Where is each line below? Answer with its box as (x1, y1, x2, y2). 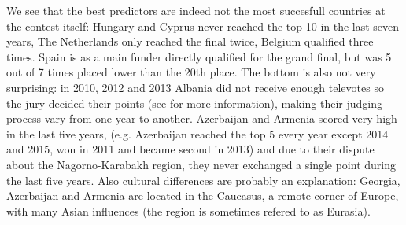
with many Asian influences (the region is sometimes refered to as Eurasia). (6, 202, 371, 219)
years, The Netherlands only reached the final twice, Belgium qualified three (6, 33, 374, 50)
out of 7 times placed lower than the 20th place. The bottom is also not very (6, 64, 376, 80)
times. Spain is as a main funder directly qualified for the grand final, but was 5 (6, 48, 392, 65)
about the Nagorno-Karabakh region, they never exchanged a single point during (6, 156, 396, 172)
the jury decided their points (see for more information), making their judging (6, 94, 383, 111)
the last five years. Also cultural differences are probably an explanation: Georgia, (6, 172, 400, 188)
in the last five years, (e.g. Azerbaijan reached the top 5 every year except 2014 (6, 125, 389, 142)
